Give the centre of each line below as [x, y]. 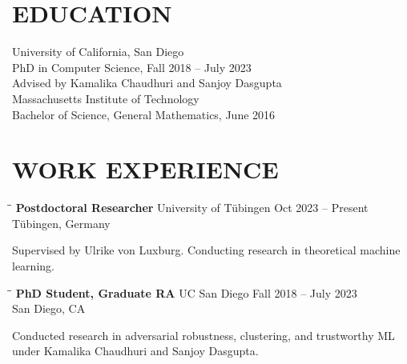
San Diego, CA [49, 308]
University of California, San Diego [98, 52]
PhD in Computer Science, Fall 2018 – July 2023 [132, 67]
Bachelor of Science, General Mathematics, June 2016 [144, 114]
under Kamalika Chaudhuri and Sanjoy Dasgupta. [135, 351]
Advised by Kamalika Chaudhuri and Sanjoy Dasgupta [147, 83]
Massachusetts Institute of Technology [106, 98]
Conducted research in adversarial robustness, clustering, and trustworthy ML [203, 335]
